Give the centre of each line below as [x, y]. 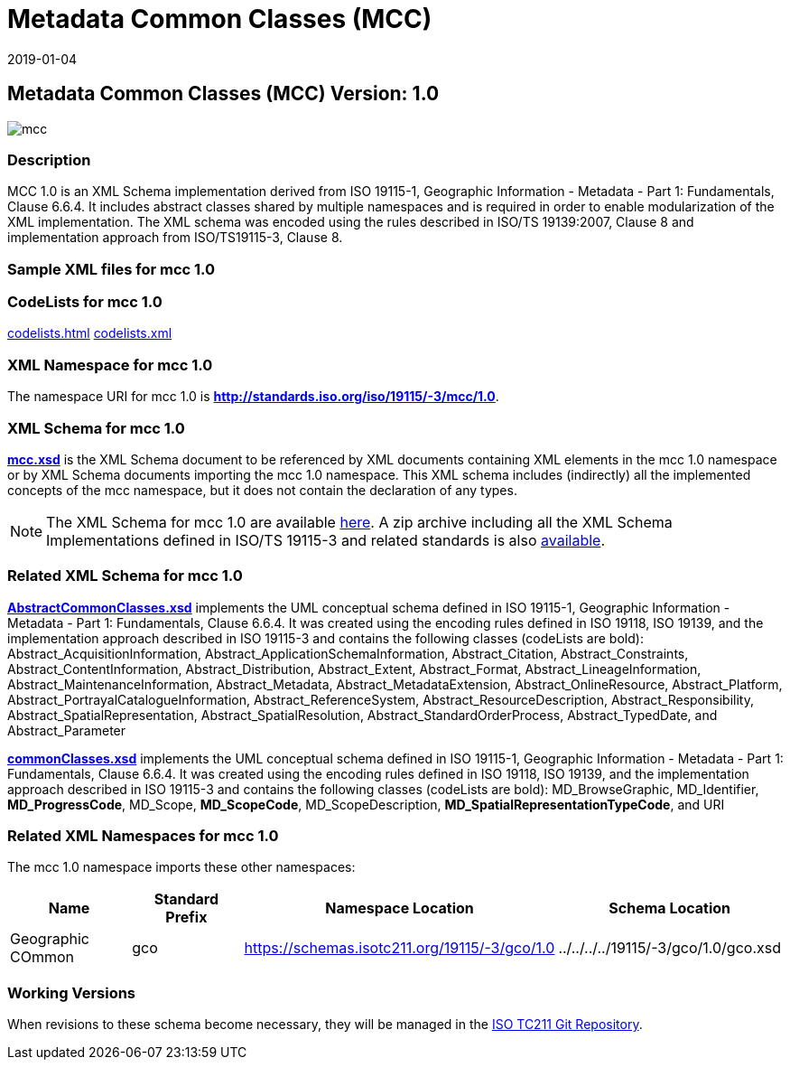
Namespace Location [400, 908]
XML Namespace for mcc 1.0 [110, 365]
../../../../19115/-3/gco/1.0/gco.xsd [669, 948]
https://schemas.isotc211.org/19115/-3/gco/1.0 [400, 948]
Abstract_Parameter [67, 730]
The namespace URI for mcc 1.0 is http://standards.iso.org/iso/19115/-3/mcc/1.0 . [253, 397]
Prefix [186, 917]
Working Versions [72, 992]
